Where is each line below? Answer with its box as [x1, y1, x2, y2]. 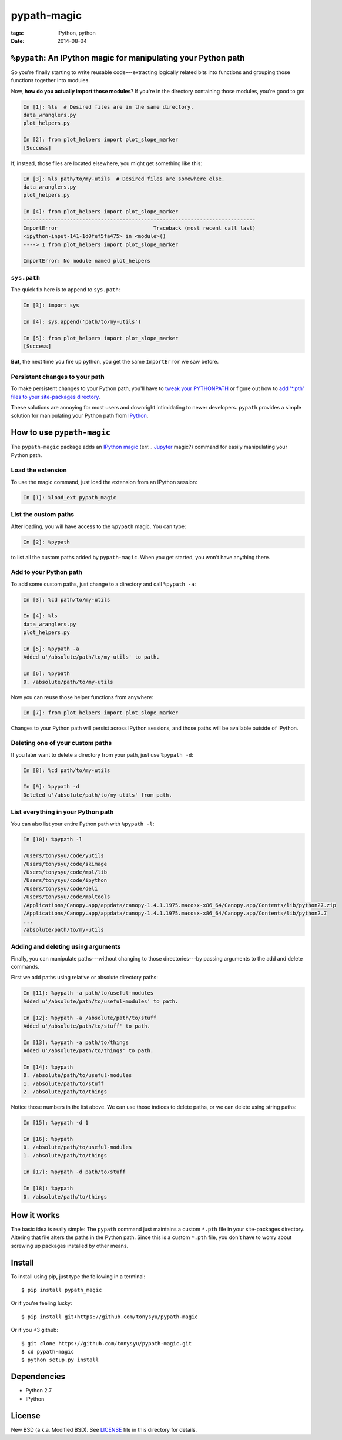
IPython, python [57, 29, 96, 36]
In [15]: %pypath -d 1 [23, 1119, 89, 1126]
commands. [11, 963, 40, 970]
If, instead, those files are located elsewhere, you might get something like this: [11, 159, 203, 167]
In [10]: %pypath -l [23, 836, 82, 842]
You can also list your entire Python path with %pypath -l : [11, 820, 155, 827]
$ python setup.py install [21, 1357, 99, 1363]
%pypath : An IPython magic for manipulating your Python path [11, 53, 245, 63]
